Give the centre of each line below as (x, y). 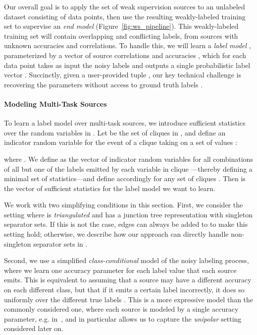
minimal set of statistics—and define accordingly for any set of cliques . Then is (125, 178)
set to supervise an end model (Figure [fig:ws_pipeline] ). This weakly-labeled (121, 26)
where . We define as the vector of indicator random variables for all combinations (128, 159)
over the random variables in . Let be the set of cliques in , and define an (115, 132)
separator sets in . (60, 243)
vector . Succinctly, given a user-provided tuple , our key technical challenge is (123, 75)
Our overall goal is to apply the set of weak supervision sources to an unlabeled (125, 6)
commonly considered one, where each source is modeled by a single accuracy (121, 309)
